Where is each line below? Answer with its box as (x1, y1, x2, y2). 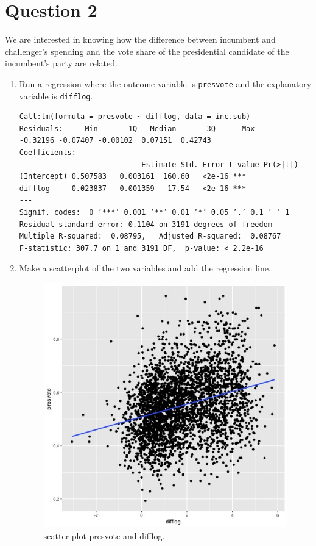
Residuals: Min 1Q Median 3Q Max (19, 124, 255, 133)
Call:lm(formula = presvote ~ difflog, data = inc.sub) (19, 112, 251, 121)
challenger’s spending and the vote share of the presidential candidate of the (5, 45, 289, 57)
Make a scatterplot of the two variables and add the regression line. (19, 262, 271, 275)
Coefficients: (19, 148, 76, 157)
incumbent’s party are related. (5, 57, 118, 70)
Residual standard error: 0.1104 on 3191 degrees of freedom (19, 220, 273, 229)
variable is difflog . (19, 89, 93, 102)
